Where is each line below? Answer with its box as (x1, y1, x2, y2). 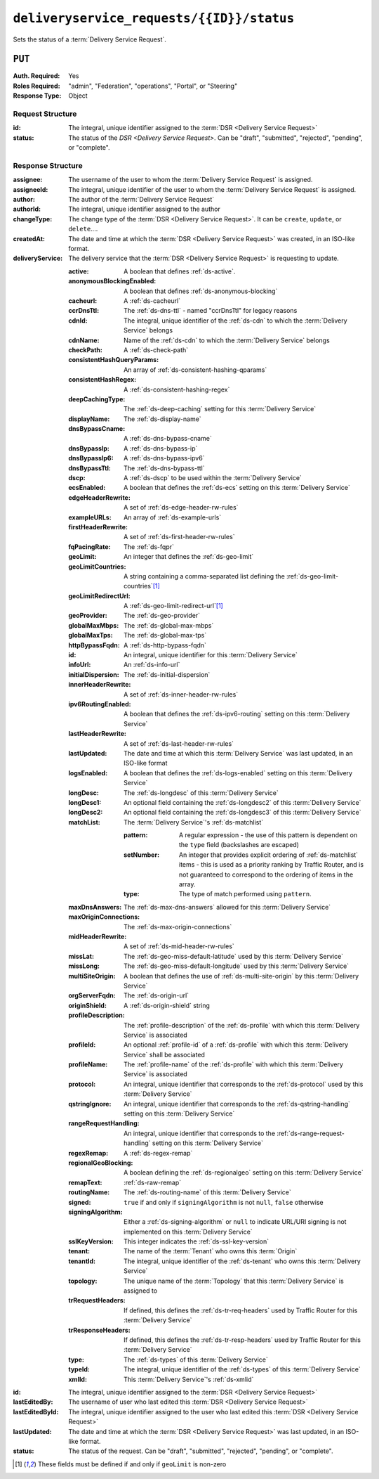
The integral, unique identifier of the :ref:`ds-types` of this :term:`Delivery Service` (124, 1365, 361, 1374)
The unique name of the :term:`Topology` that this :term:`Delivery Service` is (124, 1277, 344, 1285)
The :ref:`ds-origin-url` (124, 991, 189, 1000)
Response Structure (13, 160, 84, 170)
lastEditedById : (13, 1407, 59, 1416)
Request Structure (13, 109, 77, 119)
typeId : (68, 1365, 91, 1374)
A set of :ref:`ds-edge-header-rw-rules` (124, 503, 239, 512)
